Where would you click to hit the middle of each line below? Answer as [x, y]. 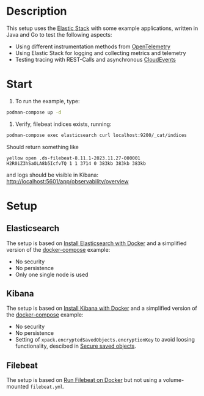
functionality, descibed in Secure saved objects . [75, 346]
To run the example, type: [47, 101]
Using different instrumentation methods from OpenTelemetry [93, 46]
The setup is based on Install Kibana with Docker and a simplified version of [102, 308]
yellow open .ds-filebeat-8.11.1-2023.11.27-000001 [73, 158]
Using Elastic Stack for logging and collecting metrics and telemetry [100, 53]
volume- [173, 380]
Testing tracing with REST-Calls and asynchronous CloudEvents [95, 59]
